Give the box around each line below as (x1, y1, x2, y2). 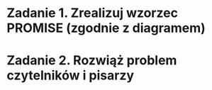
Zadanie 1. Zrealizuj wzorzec (6, 5, 179, 21)
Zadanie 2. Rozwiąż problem (6, 52, 177, 69)
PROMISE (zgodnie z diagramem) (6, 20, 206, 36)
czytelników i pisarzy (6, 67, 135, 84)
